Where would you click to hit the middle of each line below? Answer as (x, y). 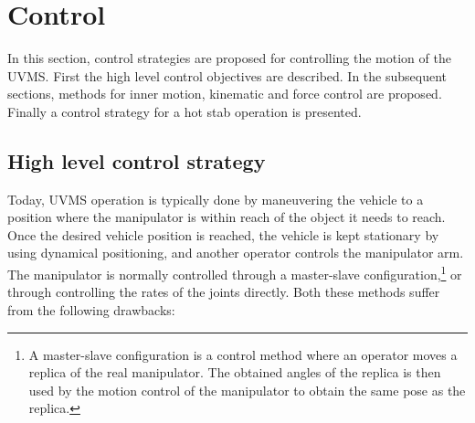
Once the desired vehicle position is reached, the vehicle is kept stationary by (223, 234)
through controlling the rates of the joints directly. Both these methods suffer (224, 292)
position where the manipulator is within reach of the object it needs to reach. (227, 217)
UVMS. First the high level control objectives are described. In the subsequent (227, 75)
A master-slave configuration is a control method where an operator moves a (243, 354)
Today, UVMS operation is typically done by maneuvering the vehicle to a (216, 199)
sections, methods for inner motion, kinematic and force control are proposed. (225, 94)
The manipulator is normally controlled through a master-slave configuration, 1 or (235, 273)
